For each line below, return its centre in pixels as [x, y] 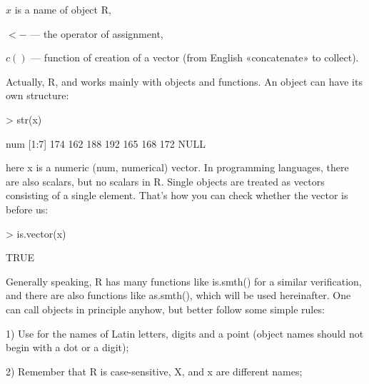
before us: [27, 209]
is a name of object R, [63, 9]
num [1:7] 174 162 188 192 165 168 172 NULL [106, 143]
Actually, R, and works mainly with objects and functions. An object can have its [184, 81]
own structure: [37, 95]
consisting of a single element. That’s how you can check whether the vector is [177, 195]
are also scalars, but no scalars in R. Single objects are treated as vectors [165, 181]
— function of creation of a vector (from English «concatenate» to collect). [195, 57]
